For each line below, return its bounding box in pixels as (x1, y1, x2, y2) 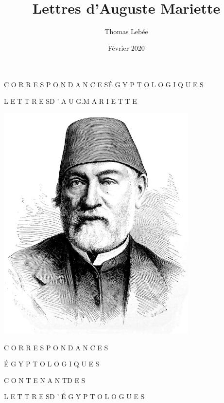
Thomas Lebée (104, 26, 148, 37)
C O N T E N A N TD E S (4, 375, 86, 385)
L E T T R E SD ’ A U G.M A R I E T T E (4, 96, 137, 106)
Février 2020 (108, 42, 145, 53)
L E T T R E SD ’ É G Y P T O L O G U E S (4, 391, 145, 402)
